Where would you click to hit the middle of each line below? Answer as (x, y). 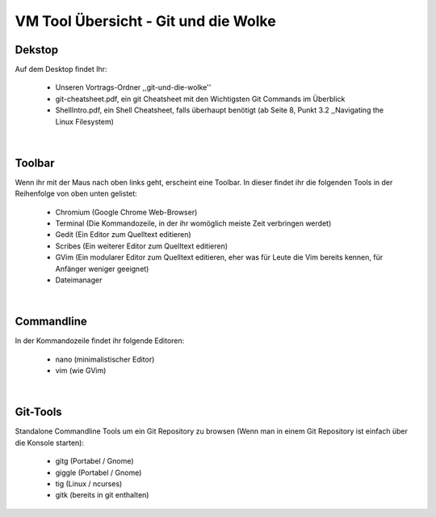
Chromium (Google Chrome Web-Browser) (126, 212)
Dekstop (37, 50)
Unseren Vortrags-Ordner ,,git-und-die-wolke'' (133, 87)
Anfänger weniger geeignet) (102, 269)
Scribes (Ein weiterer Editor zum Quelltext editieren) (142, 246)
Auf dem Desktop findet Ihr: (61, 70)
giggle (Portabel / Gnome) (99, 473)
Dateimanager (79, 280)
